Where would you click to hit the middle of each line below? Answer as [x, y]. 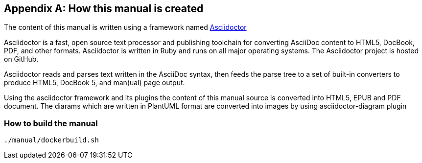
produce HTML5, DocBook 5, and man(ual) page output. [94, 83]
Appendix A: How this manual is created [104, 9]
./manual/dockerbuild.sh [51, 140]
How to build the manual [51, 123]
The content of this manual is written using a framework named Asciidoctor [125, 27]
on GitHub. [21, 59]
